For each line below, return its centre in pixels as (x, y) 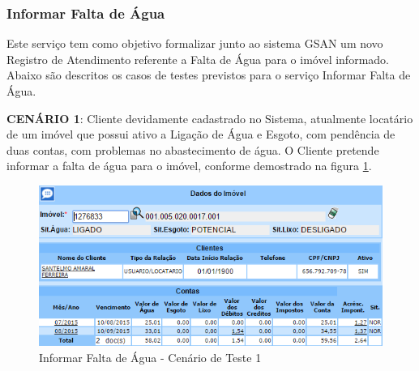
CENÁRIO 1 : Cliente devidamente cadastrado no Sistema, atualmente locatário (210, 118)
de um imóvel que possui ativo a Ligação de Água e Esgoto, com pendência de (201, 134)
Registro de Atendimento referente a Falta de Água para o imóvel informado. (198, 59)
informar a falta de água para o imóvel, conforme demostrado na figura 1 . (189, 166)
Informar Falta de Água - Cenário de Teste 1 (150, 357)
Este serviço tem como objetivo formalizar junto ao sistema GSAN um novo (195, 43)
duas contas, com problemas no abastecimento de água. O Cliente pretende (193, 149)
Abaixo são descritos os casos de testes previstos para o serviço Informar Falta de (209, 75)
